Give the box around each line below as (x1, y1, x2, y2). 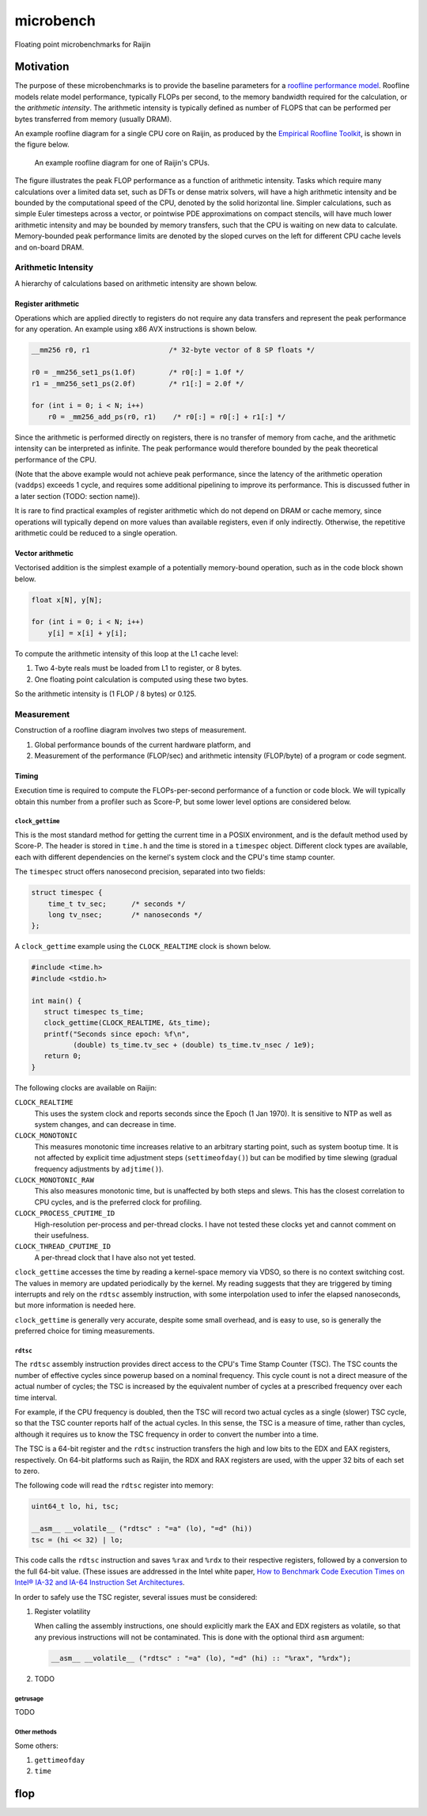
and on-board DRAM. (14, 242, 85, 252)
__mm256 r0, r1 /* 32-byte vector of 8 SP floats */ (31, 345, 316, 355)
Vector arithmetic (14, 548, 74, 558)
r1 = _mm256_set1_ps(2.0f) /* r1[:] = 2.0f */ (31, 379, 244, 388)
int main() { (31, 996, 82, 1005)
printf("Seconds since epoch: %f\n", (43, 1030, 190, 1038)
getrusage (14, 1695, 43, 1703)
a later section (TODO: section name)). (14, 491, 140, 501)
